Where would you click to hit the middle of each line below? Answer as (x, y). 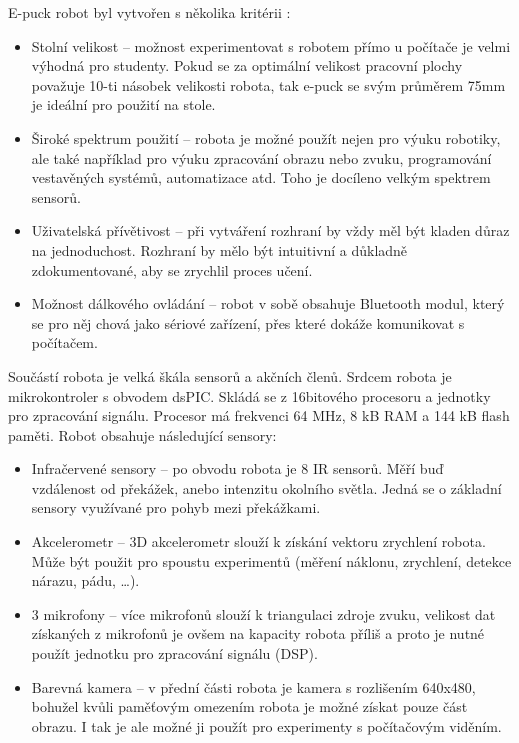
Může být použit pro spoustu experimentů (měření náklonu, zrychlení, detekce (271, 560)
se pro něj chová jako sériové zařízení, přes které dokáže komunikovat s (248, 322)
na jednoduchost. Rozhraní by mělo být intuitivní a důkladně (219, 249)
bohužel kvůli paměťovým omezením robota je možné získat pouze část (249, 706)
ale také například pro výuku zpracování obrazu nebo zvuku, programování (261, 157)
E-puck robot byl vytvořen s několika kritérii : (149, 12)
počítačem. (64, 342)
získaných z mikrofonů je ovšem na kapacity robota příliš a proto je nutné (258, 633)
